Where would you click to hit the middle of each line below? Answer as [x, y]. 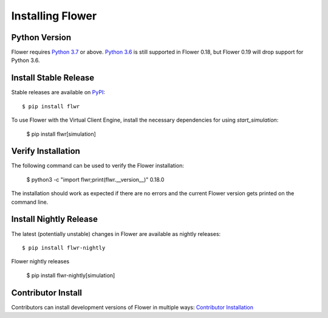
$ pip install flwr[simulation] [61, 134]
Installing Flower [54, 16]
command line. [30, 202]
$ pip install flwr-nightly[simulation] [71, 275]
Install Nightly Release [55, 219]
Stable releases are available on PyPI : [58, 92]
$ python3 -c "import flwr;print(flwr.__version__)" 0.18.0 [95, 179]
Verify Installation [46, 151]
